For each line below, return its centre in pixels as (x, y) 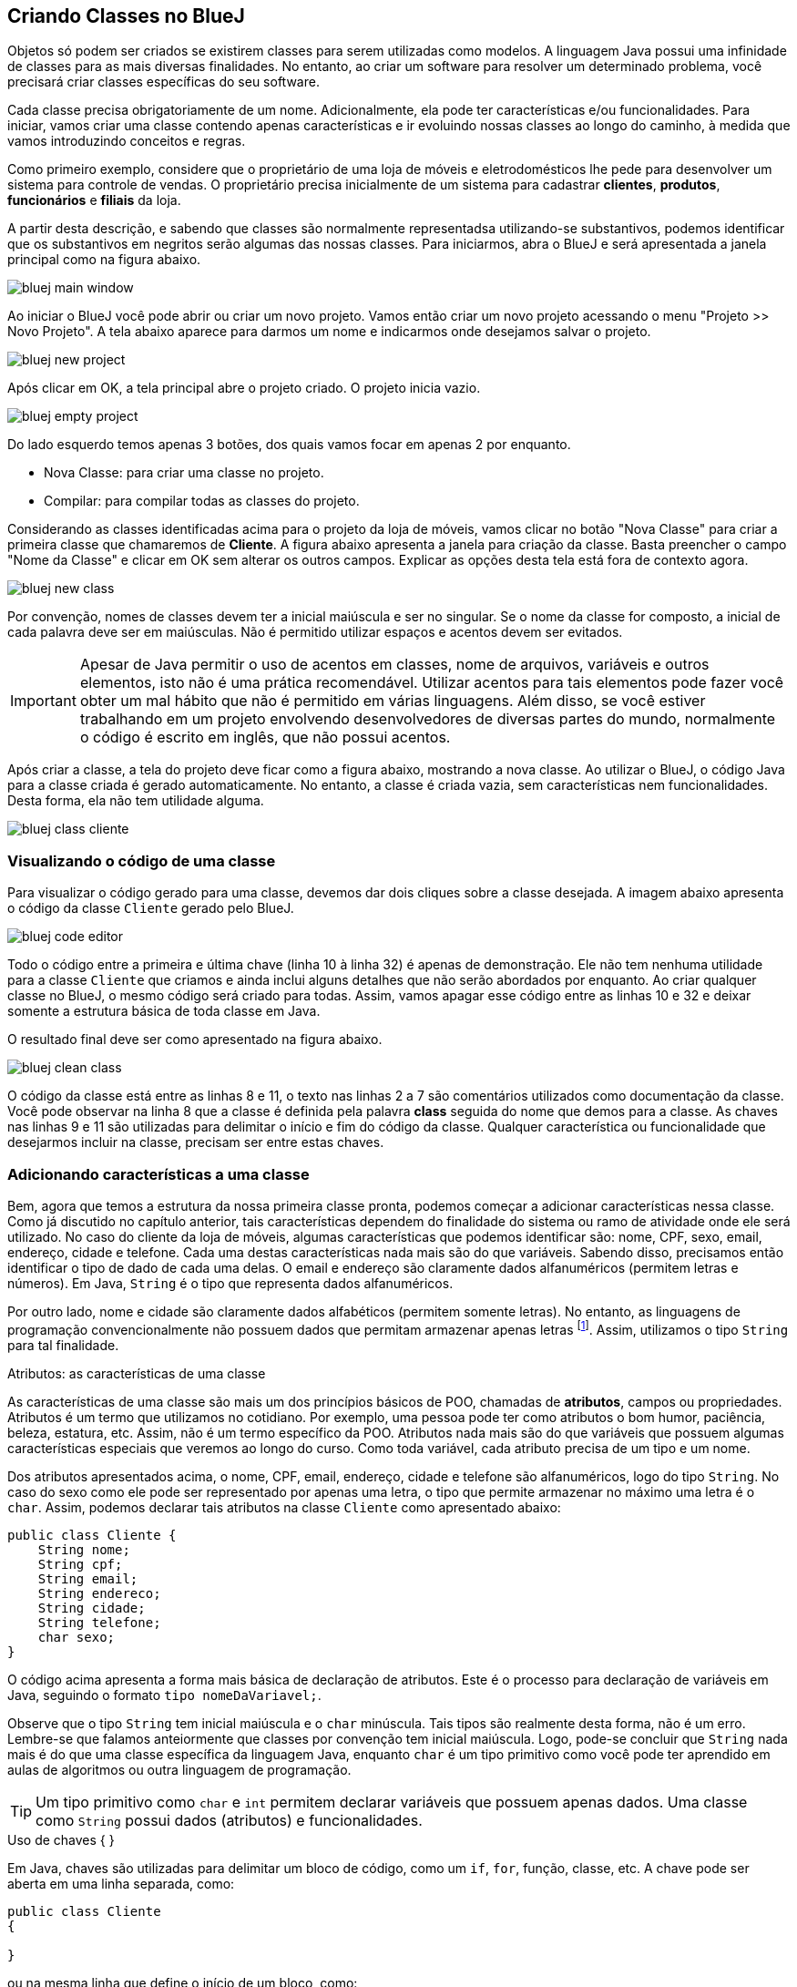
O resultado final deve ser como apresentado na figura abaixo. (195, 1040)
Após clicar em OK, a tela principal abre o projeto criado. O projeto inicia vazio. (244, 388)
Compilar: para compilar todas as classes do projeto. (202, 501)
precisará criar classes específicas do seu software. (163, 82)
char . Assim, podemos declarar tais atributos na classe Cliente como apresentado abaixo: (284, 1507)
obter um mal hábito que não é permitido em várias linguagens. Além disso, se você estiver (393, 701)
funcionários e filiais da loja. (94, 200)
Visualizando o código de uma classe (142, 860)
